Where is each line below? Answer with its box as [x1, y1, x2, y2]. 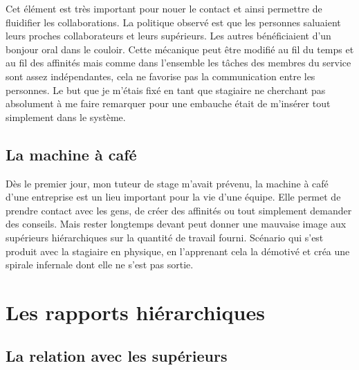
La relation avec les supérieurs [6, 345, 228, 367]
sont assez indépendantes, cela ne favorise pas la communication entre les [6, 68, 315, 83]
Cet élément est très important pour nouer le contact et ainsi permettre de [6, 1, 322, 15]
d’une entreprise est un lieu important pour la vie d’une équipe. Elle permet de [6, 189, 341, 204]
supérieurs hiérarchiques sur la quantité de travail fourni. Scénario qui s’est [6, 230, 324, 244]
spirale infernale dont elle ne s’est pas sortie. [6, 257, 194, 272]
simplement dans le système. [6, 109, 126, 124]
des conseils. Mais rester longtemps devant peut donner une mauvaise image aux [6, 216, 347, 231]
